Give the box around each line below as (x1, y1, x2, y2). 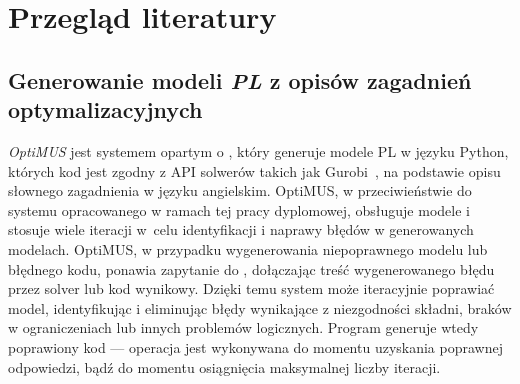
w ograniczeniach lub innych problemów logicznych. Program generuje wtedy (8, 317, 479, 338)
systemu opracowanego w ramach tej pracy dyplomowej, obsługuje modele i (8, 199, 470, 220)
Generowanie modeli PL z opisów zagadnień (8, 64, 472, 95)
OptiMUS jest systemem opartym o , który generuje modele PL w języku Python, (8, 140, 509, 161)
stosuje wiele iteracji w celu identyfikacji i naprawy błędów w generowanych (8, 219, 474, 240)
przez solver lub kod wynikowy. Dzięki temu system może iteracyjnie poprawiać (8, 278, 495, 299)
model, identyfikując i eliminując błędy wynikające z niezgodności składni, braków (8, 297, 512, 318)
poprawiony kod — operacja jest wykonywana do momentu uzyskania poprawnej (8, 336, 503, 357)
